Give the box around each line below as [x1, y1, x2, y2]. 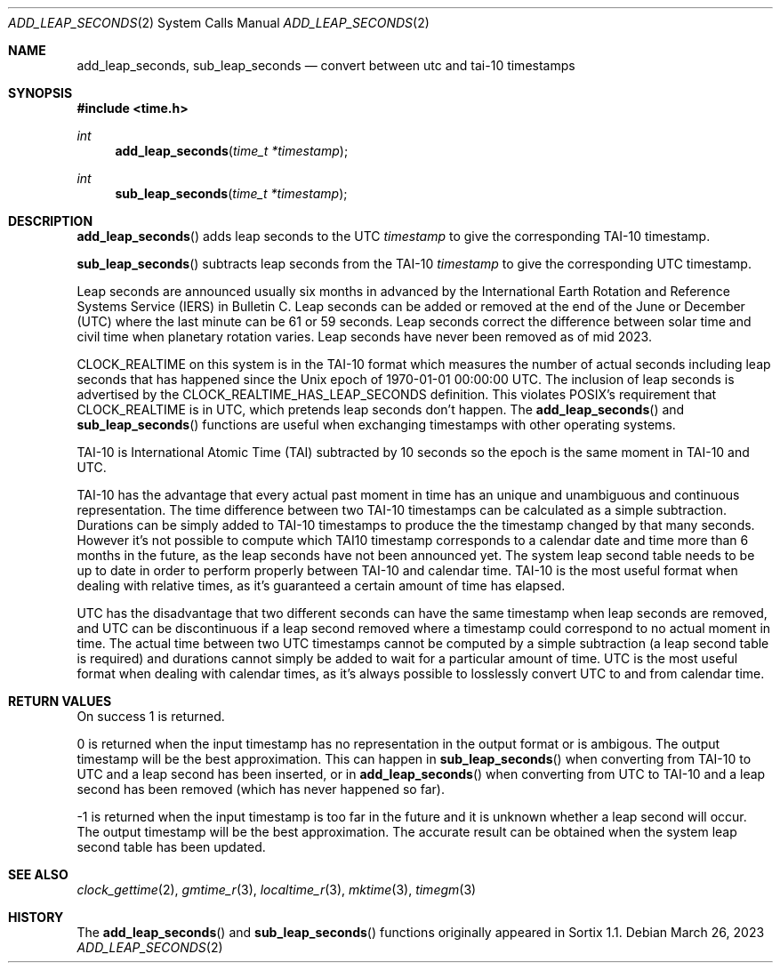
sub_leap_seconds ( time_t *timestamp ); [115, 186, 348, 201]
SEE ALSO [8, 867, 68, 882]
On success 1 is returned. [76, 709, 225, 724]
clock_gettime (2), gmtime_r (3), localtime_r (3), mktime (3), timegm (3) [76, 882, 477, 897]
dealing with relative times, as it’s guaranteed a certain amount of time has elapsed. [76, 578, 566, 593]
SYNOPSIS [8, 85, 73, 100]
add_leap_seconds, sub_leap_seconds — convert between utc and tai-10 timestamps [76, 58, 575, 73]
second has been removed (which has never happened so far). [76, 782, 445, 797]
